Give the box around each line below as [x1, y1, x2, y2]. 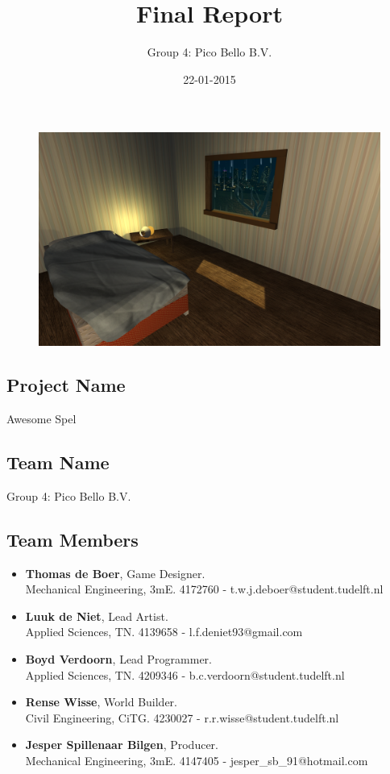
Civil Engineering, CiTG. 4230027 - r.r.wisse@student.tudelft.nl [25, 709, 339, 726]
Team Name [6, 450, 110, 475]
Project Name [6, 372, 126, 397]
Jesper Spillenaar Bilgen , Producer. [25, 736, 218, 753]
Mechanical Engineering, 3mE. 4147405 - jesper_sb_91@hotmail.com [25, 752, 368, 769]
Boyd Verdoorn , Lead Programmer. [25, 651, 212, 668]
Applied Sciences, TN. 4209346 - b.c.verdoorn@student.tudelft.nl [25, 666, 345, 683]
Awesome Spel [6, 410, 77, 427]
